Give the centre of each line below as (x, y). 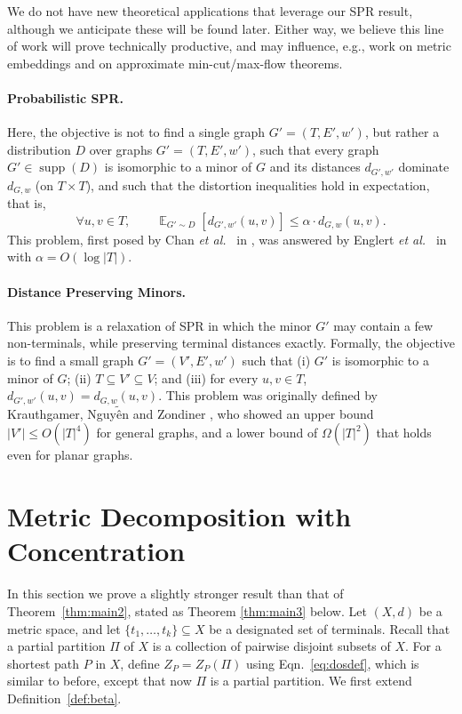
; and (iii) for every (206, 377)
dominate (424, 167)
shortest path (44, 663)
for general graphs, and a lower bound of (207, 433)
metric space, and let (64, 628)
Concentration (96, 551)
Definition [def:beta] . (64, 698)
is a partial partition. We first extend (311, 681)
